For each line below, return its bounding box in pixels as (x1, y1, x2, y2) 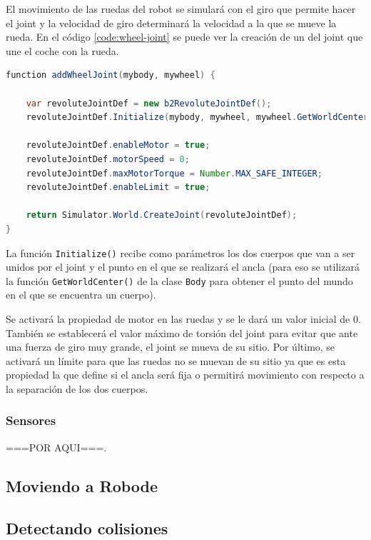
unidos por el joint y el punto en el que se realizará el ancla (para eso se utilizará (6, 259, 360, 274)
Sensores (6, 411, 56, 429)
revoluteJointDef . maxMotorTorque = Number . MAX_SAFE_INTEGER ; (26, 168, 322, 179)
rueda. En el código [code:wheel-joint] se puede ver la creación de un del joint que (6, 29, 363, 44)
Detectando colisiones (6, 516, 168, 539)
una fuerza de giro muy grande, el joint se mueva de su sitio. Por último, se (6, 339, 335, 354)
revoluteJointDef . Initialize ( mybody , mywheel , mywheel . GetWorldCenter (26, 112, 369, 123)
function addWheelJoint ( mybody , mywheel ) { (6, 70, 215, 81)
